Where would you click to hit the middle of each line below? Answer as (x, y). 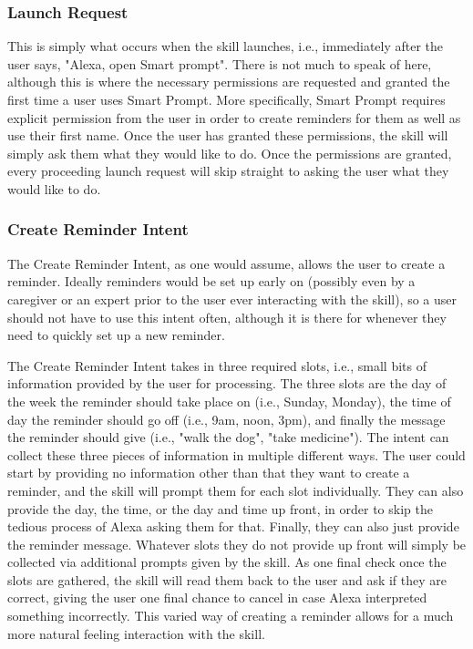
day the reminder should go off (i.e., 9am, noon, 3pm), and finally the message (226, 419)
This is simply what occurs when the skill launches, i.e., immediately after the (226, 46)
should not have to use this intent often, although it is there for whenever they (227, 317)
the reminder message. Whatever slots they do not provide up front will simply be (237, 544)
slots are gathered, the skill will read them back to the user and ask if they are (227, 579)
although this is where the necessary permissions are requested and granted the (229, 82)
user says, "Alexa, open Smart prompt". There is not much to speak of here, (220, 63)
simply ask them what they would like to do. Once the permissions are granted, (230, 153)
